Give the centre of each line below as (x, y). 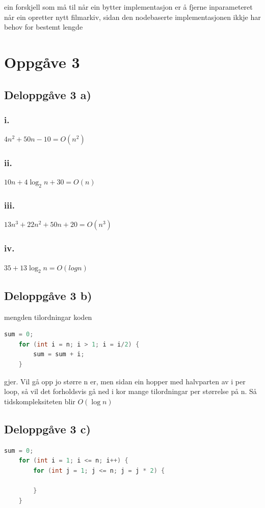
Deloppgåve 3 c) (47, 429)
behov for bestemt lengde (44, 27)
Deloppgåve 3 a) (48, 94)
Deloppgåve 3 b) (48, 295)
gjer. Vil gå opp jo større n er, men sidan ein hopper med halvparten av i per (125, 381)
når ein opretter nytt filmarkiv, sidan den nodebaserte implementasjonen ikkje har (132, 17)
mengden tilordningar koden (48, 317)
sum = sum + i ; (59, 354)
